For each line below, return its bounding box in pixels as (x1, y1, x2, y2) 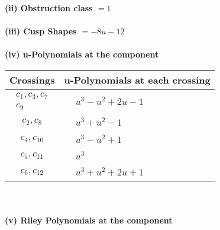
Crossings (9, 72, 55, 87)
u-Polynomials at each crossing (64, 72, 211, 87)
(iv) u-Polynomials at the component (5, 48, 159, 60)
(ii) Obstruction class (5, 2, 93, 14)
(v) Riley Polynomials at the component (5, 213, 173, 226)
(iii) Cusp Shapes (5, 25, 77, 37)
